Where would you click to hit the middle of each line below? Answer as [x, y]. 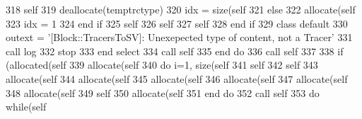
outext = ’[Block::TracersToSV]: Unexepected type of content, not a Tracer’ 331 [179, 37]
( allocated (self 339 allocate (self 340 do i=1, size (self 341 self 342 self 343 [162, 65]
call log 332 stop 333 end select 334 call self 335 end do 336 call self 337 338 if [175, 51]
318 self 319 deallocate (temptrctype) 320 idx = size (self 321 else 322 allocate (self [181, 9]
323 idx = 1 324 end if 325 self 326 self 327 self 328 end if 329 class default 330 [177, 23]
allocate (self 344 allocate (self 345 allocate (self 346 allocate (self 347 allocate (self [177, 78]
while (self [26, 107]
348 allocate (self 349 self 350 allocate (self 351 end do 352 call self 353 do [163, 92]
